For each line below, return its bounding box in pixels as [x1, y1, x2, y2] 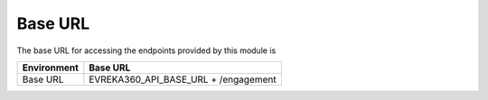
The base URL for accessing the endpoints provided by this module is [16, 45, 277, 56]
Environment [22, 61, 79, 74]
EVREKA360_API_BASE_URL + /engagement [89, 73, 277, 86]
